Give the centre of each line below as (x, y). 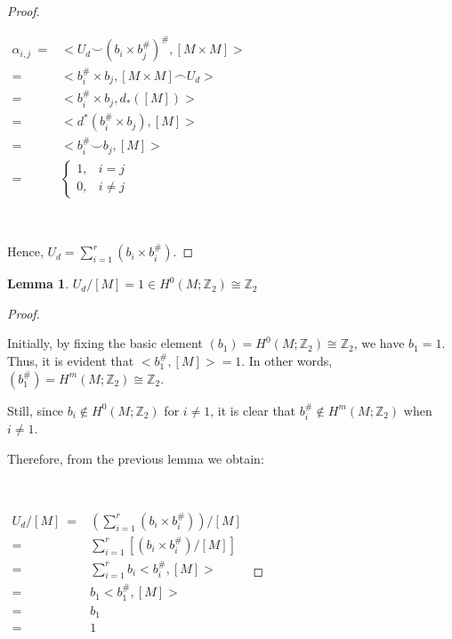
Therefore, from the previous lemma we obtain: (136, 458)
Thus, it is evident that (71, 360)
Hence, (25, 251)
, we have (379, 343)
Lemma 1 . (38, 283)
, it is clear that (253, 410)
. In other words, (287, 360)
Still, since (36, 410)
